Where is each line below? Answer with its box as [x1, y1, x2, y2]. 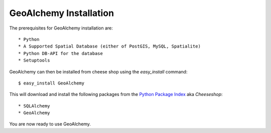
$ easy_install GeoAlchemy [18, 80, 85, 86]
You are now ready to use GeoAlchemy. [9, 121, 91, 127]
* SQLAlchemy [18, 103, 50, 108]
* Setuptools [18, 57, 50, 63]
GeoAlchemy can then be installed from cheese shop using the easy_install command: [9, 68, 188, 74]
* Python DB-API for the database [18, 50, 103, 56]
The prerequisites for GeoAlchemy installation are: [9, 25, 113, 31]
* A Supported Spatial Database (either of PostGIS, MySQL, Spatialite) [18, 43, 201, 49]
